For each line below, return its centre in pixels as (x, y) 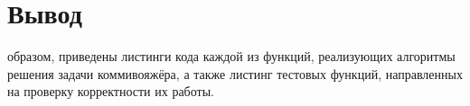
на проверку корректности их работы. (111, 91)
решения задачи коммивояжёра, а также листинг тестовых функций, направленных (235, 73)
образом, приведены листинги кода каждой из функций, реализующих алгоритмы (231, 56)
